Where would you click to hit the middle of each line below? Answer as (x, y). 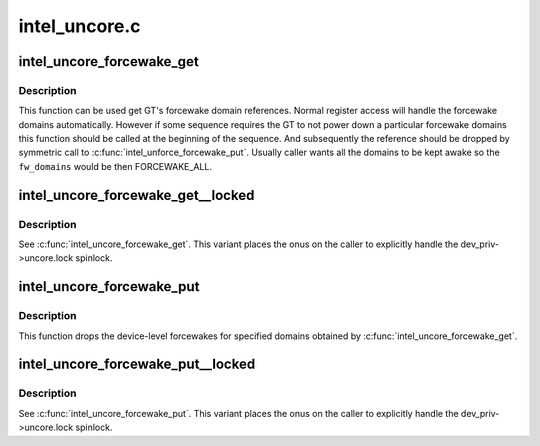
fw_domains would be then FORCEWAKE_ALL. (115, 166)
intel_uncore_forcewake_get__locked (136, 195)
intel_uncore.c (79, 26)
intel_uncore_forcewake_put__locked (137, 364)
